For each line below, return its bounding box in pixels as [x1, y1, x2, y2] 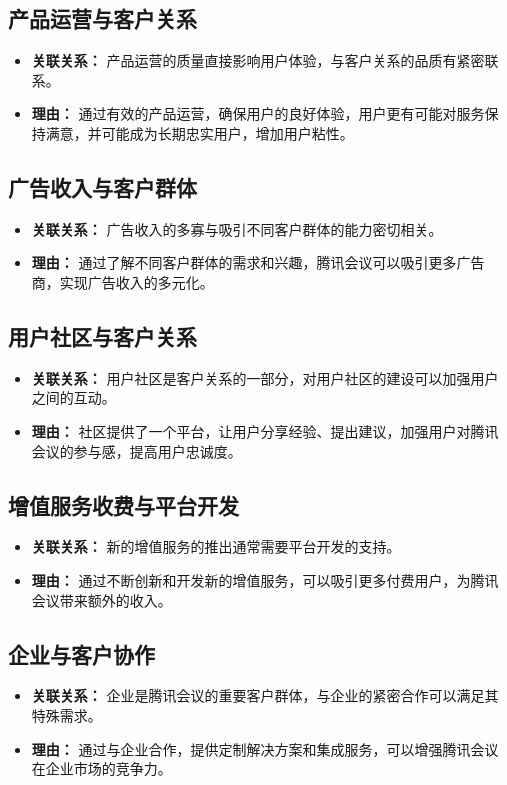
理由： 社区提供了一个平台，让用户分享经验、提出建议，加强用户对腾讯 [31, 420, 499, 441]
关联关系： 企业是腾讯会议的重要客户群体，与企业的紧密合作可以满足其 [31, 685, 499, 706]
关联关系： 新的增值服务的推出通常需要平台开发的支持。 [31, 536, 401, 557]
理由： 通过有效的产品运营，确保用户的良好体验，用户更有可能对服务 [31, 103, 485, 124]
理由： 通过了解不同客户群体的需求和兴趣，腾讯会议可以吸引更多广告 [31, 252, 485, 273]
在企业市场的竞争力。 [31, 758, 172, 779]
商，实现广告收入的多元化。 [31, 271, 214, 292]
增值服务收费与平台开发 [8, 489, 239, 520]
